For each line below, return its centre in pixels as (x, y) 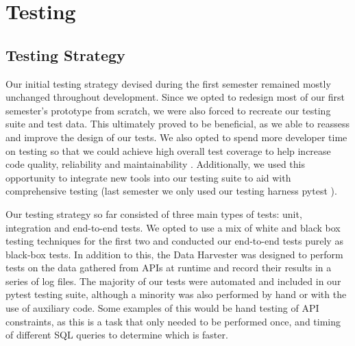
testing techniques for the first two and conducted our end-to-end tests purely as (174, 241)
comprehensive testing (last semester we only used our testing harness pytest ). (171, 191)
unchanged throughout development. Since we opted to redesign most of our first (175, 97)
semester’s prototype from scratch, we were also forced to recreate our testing (168, 110)
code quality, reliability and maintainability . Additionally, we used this (156, 164)
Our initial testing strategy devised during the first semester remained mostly (168, 83)
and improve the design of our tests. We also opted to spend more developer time (176, 137)
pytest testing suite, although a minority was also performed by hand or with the (176, 294)
